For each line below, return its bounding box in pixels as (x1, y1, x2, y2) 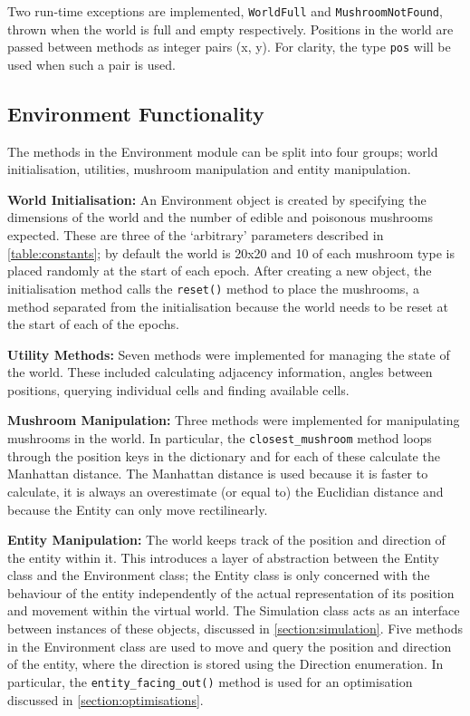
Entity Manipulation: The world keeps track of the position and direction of (7, 530, 446, 549)
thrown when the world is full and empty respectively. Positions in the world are (7, 19, 454, 38)
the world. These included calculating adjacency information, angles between (7, 363, 433, 382)
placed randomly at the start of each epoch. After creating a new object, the (7, 261, 432, 280)
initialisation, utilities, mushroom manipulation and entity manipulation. (7, 160, 411, 179)
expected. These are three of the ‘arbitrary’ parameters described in (7, 226, 384, 245)
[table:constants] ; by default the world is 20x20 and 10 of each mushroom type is (7, 243, 455, 262)
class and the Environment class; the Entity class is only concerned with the (7, 566, 430, 585)
